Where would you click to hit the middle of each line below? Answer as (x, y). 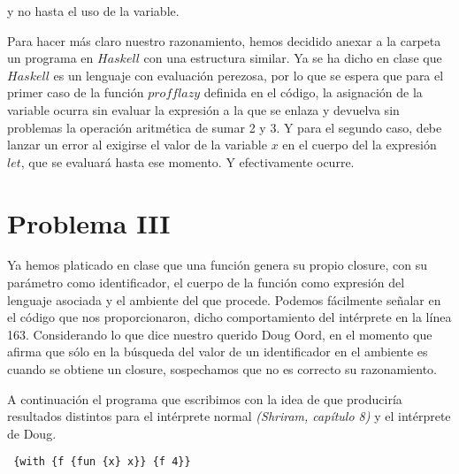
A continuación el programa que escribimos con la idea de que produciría (205, 398)
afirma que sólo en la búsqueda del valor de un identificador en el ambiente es (218, 352)
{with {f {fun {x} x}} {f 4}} (102, 462)
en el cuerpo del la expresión (360, 145)
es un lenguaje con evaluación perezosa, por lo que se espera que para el (249, 75)
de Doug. (32, 433)
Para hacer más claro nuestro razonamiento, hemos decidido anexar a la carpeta (224, 40)
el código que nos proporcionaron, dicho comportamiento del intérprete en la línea (229, 317)
